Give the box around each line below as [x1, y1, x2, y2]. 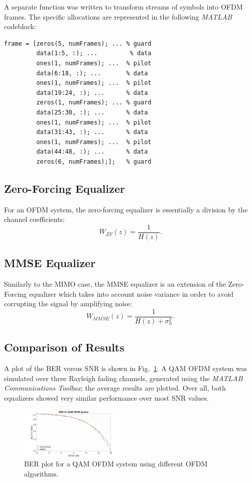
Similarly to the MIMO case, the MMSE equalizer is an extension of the [4, 279, 226, 289]
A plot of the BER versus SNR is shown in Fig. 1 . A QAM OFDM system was [4, 363, 247, 374]
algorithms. [24, 468, 59, 478]
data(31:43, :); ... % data [36, 129, 148, 136]
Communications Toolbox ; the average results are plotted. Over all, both [4, 383, 226, 393]
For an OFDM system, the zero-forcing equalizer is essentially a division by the [4, 204, 248, 214]
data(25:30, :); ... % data [36, 108, 148, 116]
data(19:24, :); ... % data [36, 89, 148, 96]
